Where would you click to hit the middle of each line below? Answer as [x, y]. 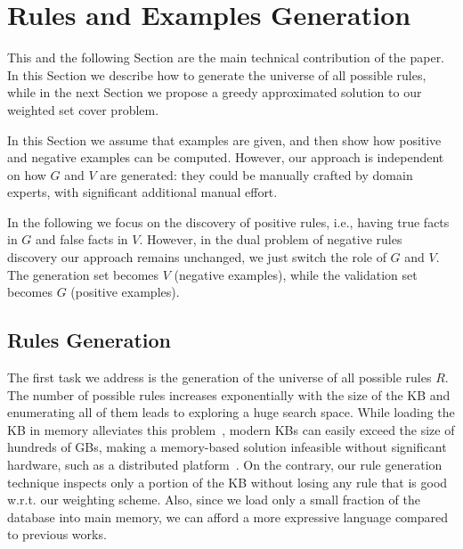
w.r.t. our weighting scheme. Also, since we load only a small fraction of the [214, 500]
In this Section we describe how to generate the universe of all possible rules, [217, 74]
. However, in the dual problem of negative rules [271, 239]
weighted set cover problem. [83, 109]
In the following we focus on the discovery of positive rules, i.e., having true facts [228, 221]
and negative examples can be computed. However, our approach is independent [226, 157]
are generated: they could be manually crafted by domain [256, 174]
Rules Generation [89, 340]
